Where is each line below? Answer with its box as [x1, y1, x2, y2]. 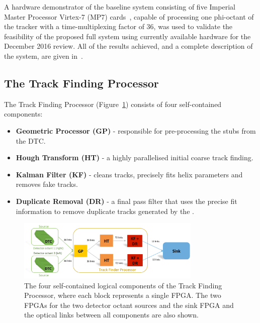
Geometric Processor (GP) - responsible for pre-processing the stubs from [16, 125, 256, 136]
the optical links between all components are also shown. [24, 309, 199, 320]
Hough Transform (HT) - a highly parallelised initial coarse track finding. [16, 152, 253, 163]
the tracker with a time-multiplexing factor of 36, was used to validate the [4, 21, 233, 32]
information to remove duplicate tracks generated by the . [16, 205, 194, 216]
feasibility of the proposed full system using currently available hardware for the [4, 31, 251, 41]
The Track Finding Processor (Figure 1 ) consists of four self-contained [4, 98, 222, 109]
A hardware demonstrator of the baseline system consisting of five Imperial [4, 2, 235, 12]
